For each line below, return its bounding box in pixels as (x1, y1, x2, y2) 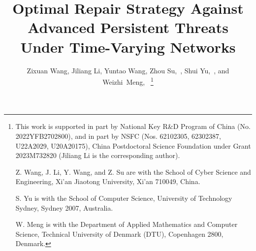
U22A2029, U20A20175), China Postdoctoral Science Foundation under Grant (15, 140, 251, 151)
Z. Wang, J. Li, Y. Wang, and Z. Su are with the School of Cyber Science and (15, 166, 251, 177)
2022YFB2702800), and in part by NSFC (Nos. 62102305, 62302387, (15, 130, 222, 141)
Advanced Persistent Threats (28, 17, 228, 37)
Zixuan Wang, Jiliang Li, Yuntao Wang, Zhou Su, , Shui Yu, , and (27, 65, 229, 75)
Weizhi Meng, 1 (102, 75, 154, 87)
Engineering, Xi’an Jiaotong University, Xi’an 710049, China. (15, 176, 200, 187)
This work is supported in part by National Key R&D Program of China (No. (15, 121, 251, 131)
